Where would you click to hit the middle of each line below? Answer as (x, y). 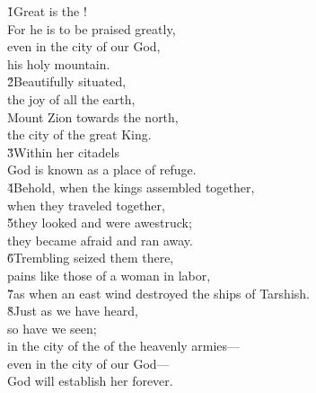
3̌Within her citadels (63, 152)
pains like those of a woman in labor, (109, 275)
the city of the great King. (79, 134)
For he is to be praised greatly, (92, 28)
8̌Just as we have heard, (73, 311)
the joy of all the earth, (71, 98)
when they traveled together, (86, 205)
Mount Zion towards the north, (93, 116)
